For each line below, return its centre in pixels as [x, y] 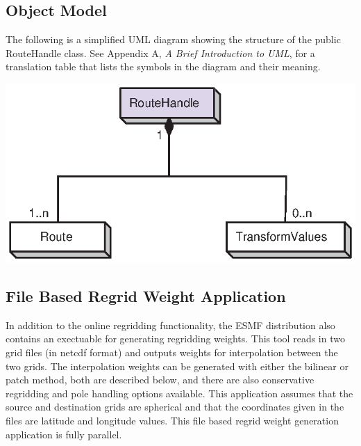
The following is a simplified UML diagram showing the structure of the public [173, 39]
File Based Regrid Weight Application [146, 296]
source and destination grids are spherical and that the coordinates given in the [175, 407]
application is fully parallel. [64, 434]
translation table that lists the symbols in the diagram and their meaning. [163, 66]
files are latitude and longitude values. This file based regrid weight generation [172, 420]
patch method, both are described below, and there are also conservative [160, 380]
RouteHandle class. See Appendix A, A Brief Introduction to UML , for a [160, 53]
